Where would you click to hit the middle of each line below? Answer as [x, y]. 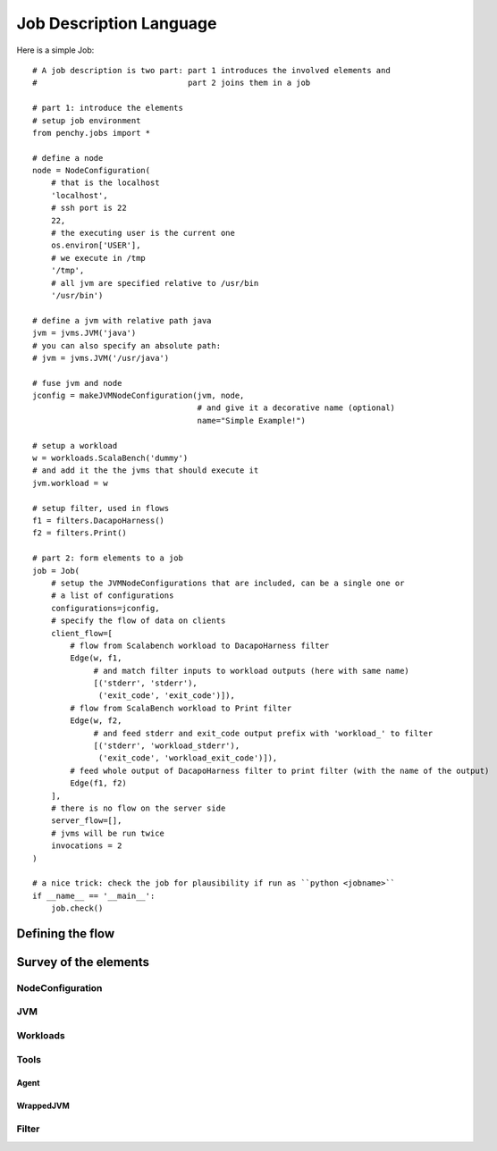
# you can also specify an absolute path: [127, 345]
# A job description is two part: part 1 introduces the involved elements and [211, 70]
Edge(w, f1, [96, 658]
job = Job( [56, 571]
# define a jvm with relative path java [122, 320]
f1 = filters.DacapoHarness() [99, 521]
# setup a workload [75, 445]
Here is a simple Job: [55, 50]
